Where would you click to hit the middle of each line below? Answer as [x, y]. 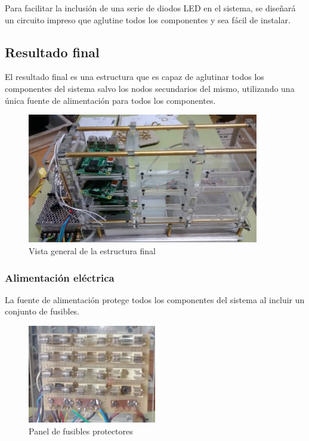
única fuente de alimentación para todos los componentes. [110, 100]
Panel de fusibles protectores [81, 431]
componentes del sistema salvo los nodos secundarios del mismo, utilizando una [150, 88]
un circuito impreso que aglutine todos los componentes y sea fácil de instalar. [148, 19]
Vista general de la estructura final [92, 251]
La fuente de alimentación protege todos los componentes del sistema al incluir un [155, 299]
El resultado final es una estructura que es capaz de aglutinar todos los [135, 77]
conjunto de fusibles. [42, 311]
